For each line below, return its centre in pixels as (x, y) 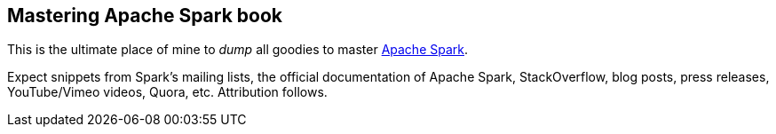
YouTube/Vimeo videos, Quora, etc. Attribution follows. (167, 92)
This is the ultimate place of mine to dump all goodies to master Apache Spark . (238, 50)
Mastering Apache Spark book (145, 16)
